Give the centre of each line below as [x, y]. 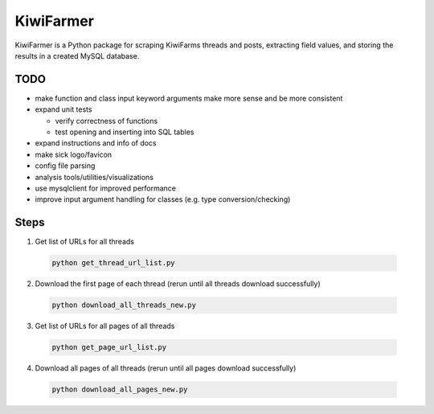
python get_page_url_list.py [109, 347]
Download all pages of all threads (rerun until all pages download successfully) [166, 368]
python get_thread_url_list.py [114, 263]
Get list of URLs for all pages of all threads [105, 326]
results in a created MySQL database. [77, 55]
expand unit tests [63, 109]
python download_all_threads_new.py [124, 305]
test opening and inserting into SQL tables [125, 132]
